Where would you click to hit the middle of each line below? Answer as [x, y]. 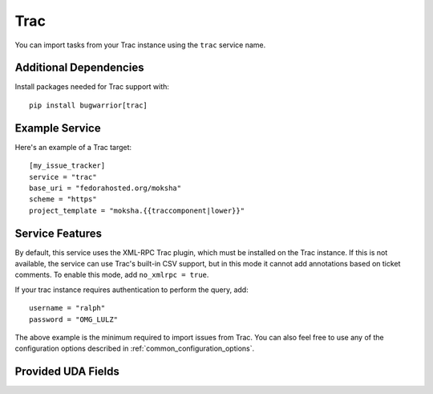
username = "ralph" [67, 308]
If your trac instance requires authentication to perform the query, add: [132, 290]
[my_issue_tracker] [67, 166]
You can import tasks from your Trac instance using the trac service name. [140, 45]
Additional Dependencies [79, 68]
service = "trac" [63, 177]
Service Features [58, 233]
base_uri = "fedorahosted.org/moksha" [105, 188]
